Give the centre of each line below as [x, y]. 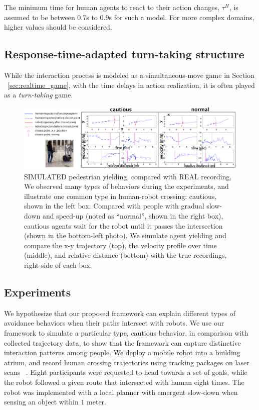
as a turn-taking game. [39, 95]
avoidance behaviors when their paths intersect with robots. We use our [114, 323]
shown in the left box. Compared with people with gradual [114, 206]
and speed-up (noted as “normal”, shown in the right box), [133, 216]
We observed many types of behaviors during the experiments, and [126, 186]
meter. [96, 402]
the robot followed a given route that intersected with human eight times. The [124, 382]
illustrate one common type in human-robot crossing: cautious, [120, 196]
